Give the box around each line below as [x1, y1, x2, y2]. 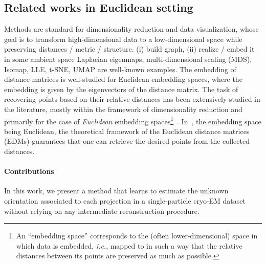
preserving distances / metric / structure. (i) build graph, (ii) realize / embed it [4, 43, 255, 54]
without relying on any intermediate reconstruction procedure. [4, 205, 199, 216]
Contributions [4, 166, 54, 177]
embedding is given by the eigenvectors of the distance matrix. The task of [4, 83, 238, 94]
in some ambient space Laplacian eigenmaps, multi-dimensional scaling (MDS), [4, 53, 252, 64]
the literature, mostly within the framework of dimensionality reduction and [4, 103, 242, 114]
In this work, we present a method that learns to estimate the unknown [4, 185, 229, 196]
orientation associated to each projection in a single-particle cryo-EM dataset [4, 195, 246, 206]
